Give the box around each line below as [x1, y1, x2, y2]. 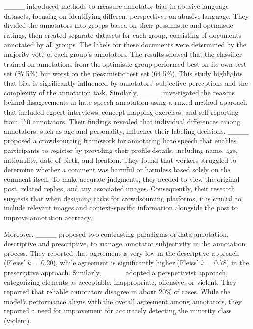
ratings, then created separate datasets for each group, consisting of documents [4, 29, 242, 40]
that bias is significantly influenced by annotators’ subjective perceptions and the [4, 77, 248, 88]
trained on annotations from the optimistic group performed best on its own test [4, 58, 247, 69]
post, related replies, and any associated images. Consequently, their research [4, 183, 235, 194]
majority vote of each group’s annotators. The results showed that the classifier [4, 49, 242, 59]
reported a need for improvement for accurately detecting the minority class [4, 305, 232, 316]
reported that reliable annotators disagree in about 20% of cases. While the [4, 286, 230, 297]
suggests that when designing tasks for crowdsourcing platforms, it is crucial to [4, 193, 241, 203]
